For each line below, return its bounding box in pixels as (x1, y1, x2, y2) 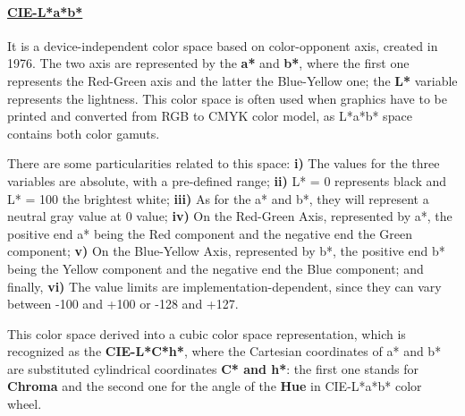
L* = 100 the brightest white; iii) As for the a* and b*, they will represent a (7, 189, 429, 208)
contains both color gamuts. (7, 123, 160, 142)
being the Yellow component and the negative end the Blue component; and (7, 259, 424, 277)
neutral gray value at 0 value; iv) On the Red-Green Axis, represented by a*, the (7, 207, 452, 225)
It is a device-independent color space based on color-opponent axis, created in (7, 36, 438, 55)
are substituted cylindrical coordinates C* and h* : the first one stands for (7, 359, 418, 378)
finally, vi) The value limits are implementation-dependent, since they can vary (7, 276, 442, 295)
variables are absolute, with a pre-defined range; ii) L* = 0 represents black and (7, 171, 447, 190)
